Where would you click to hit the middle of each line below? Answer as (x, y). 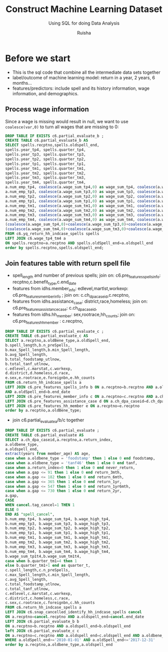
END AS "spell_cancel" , (30, 514)
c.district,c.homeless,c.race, (38, 598)
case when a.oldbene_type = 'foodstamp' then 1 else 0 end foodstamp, (80, 459)
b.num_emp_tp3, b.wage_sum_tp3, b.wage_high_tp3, (58, 524)
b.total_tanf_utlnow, (28, 364)
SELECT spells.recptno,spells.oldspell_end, (52, 145)
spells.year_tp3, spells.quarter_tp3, (45, 154)
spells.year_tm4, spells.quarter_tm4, (45, 182)
